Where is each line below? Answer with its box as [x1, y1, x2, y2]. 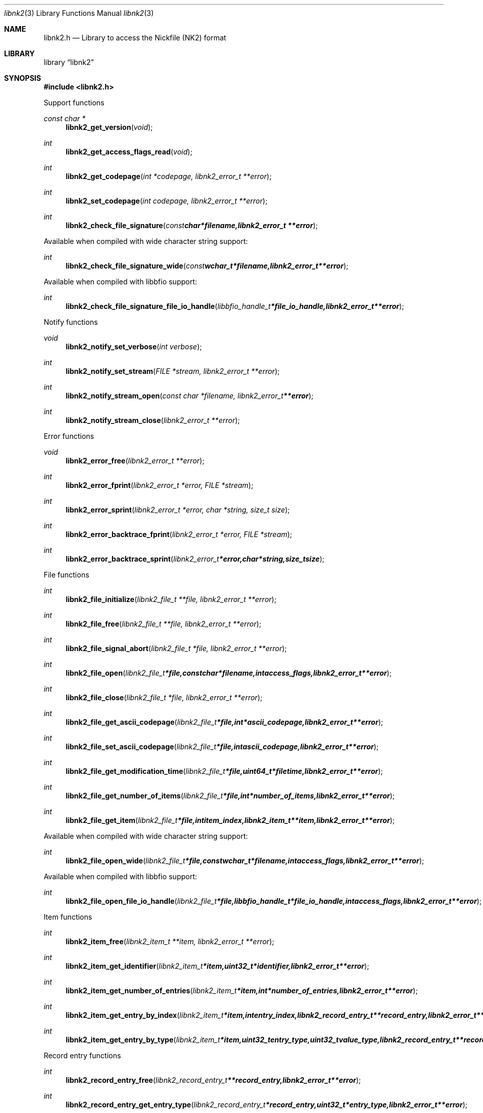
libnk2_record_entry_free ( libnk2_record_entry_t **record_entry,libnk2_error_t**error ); [65, 1076, 361, 1084]
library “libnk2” [43, 58, 94, 66]
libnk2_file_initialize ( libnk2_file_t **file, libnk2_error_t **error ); [65, 595, 277, 604]
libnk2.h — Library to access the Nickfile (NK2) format [43, 33, 226, 42]
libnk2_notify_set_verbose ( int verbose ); [65, 342, 202, 351]
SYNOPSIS [4, 74, 41, 82]
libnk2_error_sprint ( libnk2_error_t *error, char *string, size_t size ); [65, 505, 290, 514]
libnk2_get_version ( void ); [65, 123, 153, 131]
